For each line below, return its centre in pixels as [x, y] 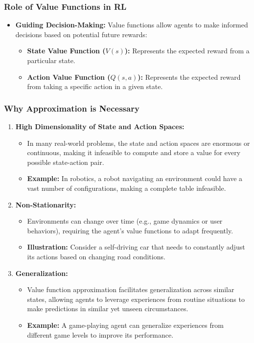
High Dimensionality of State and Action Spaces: [100, 126]
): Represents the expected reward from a [187, 51]
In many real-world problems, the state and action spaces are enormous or [139, 143]
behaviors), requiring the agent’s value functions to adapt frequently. [130, 230]
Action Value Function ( [69, 77]
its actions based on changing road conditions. [96, 256]
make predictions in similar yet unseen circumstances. [108, 309]
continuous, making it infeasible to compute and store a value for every [134, 152]
